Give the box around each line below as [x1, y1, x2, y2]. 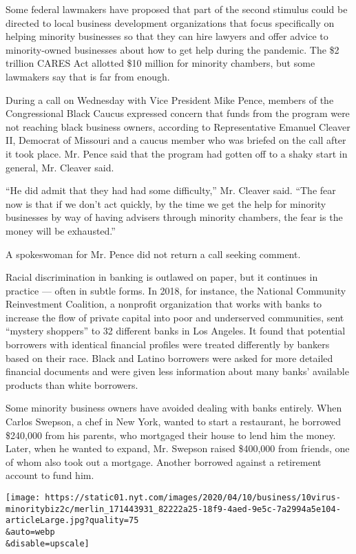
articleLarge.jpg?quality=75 [6, 515, 139, 526]
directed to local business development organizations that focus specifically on [6, 15, 335, 30]
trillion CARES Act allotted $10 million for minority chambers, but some [6, 56, 315, 70]
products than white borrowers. [6, 377, 138, 392]
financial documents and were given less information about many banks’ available [6, 364, 349, 379]
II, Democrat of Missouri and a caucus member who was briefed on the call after [6, 133, 346, 147]
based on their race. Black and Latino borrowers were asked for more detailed [6, 350, 333, 365]
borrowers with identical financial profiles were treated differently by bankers [6, 337, 330, 352]
